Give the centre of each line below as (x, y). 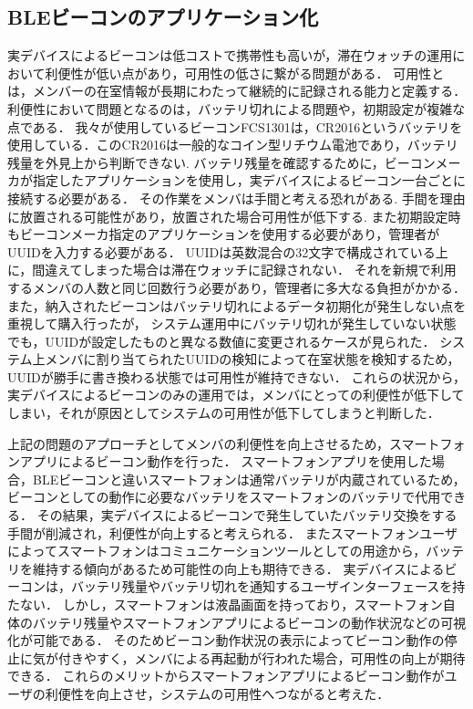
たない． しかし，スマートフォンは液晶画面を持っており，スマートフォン (225, 605)
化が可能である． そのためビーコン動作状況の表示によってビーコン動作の (226, 640)
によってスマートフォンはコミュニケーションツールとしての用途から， (217, 551)
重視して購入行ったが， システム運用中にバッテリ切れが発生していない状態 (232, 323)
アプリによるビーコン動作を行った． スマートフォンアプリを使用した (226, 461)
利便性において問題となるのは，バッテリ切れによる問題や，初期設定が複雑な (236, 108)
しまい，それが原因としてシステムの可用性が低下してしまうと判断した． (224, 413)
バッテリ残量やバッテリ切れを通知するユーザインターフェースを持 (268, 586)
